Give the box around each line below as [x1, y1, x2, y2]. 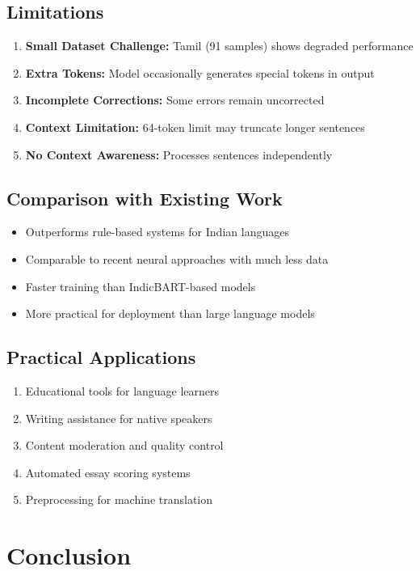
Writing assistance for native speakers [25, 409, 212, 426]
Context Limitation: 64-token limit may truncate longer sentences [25, 118, 365, 135]
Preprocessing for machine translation [25, 491, 213, 508]
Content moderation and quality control [25, 437, 224, 454]
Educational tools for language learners [25, 382, 220, 399]
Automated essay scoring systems [25, 463, 191, 480]
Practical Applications [6, 345, 196, 370]
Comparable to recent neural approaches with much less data [25, 250, 329, 267]
